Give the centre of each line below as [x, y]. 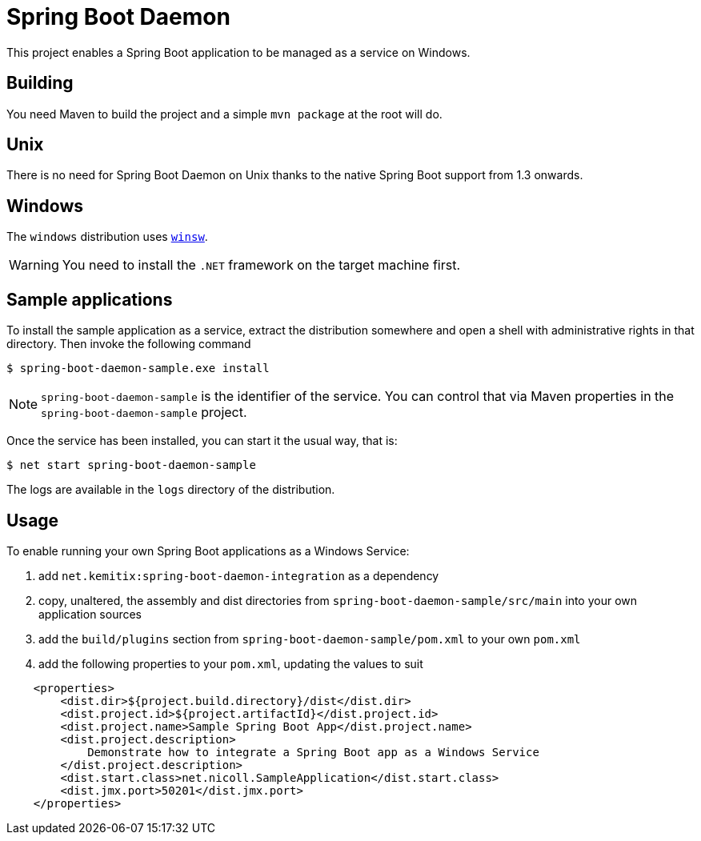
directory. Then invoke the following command [129, 344]
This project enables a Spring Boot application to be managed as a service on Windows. [238, 52]
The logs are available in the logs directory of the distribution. [171, 490]
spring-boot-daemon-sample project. [144, 412]
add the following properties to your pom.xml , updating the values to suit [231, 663]
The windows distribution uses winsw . [107, 237]
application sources [90, 614]
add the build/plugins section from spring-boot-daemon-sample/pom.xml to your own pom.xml [310, 639]
